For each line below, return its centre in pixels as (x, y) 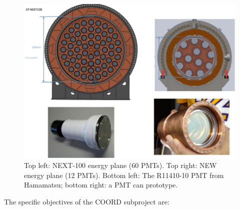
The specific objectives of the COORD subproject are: (87, 201)
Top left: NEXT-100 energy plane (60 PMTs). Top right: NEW (120, 165)
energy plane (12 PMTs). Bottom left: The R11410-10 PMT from (124, 175)
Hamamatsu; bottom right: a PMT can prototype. (101, 185)
